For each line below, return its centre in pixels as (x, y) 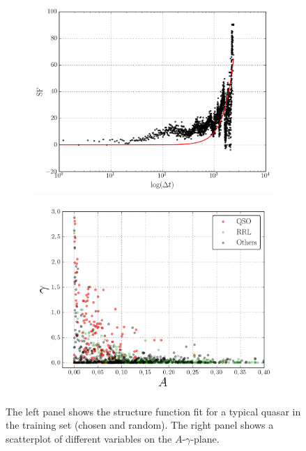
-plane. (205, 438)
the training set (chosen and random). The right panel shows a (140, 425)
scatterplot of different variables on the (89, 438)
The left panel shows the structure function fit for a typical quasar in (153, 411)
